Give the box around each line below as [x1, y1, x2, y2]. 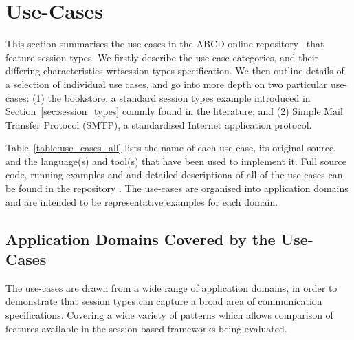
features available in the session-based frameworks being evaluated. [5, 321, 287, 335]
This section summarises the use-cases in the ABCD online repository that [5, 36, 324, 51]
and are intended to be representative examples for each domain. [5, 194, 278, 209]
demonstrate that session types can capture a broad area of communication [5, 294, 322, 308]
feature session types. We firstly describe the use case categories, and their [5, 50, 319, 64]
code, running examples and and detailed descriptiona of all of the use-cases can [5, 167, 343, 182]
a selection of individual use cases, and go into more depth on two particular [5, 76, 328, 91]
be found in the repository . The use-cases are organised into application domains [5, 181, 349, 195]
